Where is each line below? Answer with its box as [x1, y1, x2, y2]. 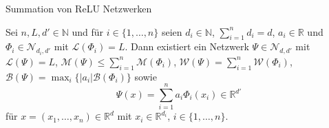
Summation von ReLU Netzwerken [6, 1, 152, 15]
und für [72, 24, 104, 39]
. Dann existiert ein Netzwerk [125, 39, 249, 54]
